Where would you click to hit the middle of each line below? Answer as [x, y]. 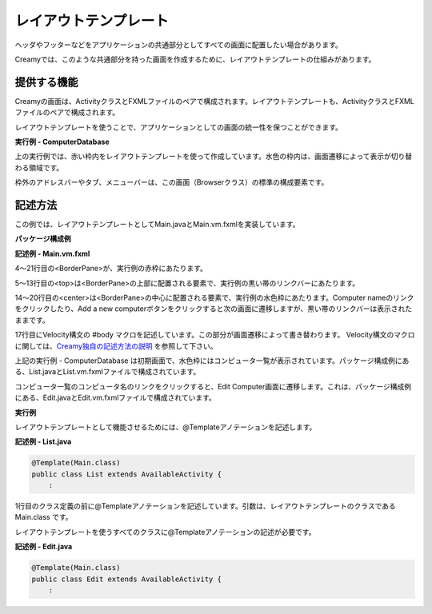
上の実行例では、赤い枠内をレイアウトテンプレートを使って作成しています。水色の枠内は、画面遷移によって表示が [203, 157]
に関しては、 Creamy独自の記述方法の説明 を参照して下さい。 [116, 346]
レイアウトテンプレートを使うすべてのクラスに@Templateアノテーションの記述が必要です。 [165, 532]
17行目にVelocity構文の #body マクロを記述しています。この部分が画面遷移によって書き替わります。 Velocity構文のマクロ [215, 335]
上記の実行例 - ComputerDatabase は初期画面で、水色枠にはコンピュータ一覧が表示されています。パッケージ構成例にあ [212, 361]
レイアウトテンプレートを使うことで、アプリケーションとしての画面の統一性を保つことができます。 [179, 127]
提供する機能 [46, 82]
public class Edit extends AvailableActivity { [126, 579]
